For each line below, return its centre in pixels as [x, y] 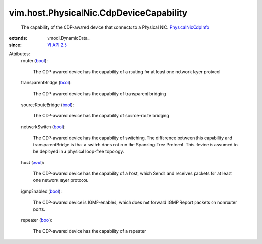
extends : [18, 38]
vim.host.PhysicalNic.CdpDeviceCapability [98, 13]
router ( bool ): [34, 61]
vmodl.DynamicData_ [68, 38]
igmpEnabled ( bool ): [41, 191]
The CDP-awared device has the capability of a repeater [90, 231]
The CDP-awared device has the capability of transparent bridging [100, 94]
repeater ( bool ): [37, 220]
